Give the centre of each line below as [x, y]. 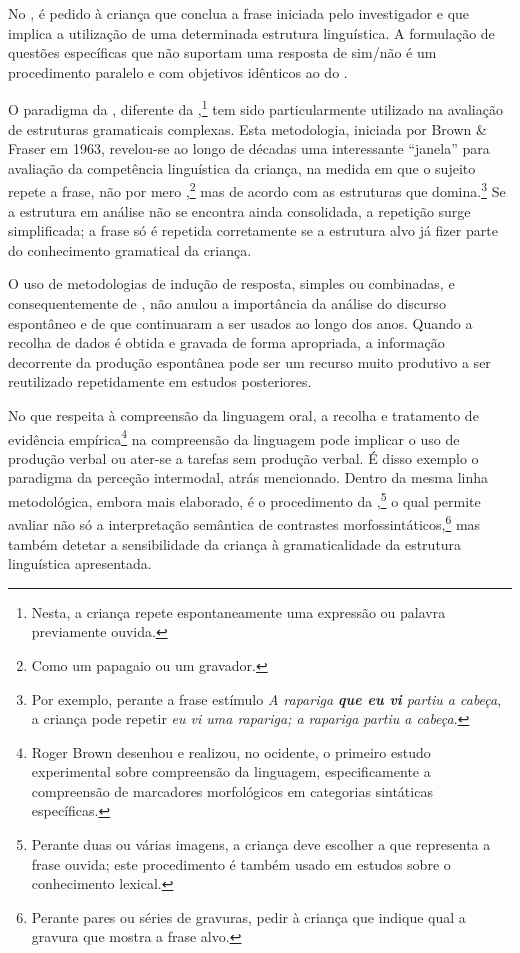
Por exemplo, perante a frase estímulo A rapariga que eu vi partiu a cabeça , [266, 698]
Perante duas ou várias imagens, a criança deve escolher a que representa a [261, 844]
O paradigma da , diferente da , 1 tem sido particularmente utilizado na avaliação [255, 108]
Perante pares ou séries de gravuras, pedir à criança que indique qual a [248, 916]
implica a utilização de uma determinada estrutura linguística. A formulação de [251, 32]
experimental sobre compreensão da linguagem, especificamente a [231, 771]
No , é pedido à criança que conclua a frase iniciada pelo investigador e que [239, 13]
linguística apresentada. [80, 563]
